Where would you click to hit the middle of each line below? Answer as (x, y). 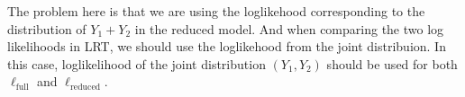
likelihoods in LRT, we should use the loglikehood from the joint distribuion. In (227, 46)
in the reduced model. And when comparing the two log (289, 28)
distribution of (47, 28)
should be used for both (392, 63)
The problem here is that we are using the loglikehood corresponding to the (216, 11)
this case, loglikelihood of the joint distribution (137, 63)
